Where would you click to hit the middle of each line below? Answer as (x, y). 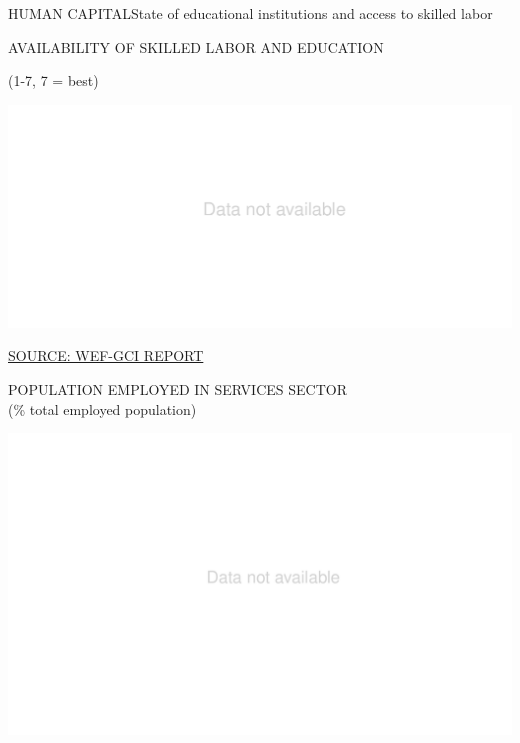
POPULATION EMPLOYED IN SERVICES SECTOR (177, 388)
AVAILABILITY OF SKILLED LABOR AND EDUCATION (196, 46)
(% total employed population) (102, 408)
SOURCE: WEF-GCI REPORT (106, 355)
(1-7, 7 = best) (53, 80)
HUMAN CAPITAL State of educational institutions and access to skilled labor (250, 13)
